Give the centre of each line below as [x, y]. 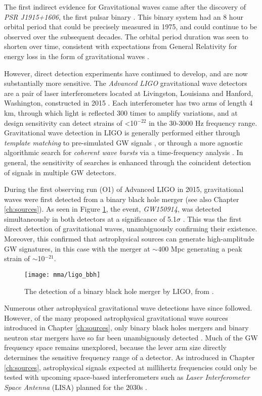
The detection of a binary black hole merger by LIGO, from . [119, 291]
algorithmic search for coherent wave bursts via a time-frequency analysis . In [124, 152]
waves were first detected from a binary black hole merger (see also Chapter [122, 199]
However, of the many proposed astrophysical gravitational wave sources [116, 317]
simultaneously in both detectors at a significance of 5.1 [91, 218]
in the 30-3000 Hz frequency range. [203, 122]
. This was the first [212, 218]
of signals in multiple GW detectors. [60, 172]
